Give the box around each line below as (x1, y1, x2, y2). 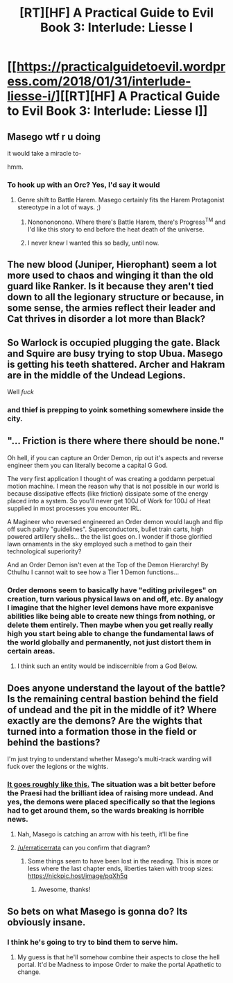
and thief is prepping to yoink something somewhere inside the (7, 405, 224, 415)
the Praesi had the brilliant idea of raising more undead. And (7, 788, 214, 797)
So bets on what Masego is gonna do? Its (7, 905, 188, 917)
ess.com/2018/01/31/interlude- (7, 74, 191, 90)
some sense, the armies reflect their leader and (7, 302, 216, 314)
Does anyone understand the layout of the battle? (7, 682, 226, 694)
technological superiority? (7, 547, 82, 555)
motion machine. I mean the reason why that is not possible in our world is (7, 482, 220, 490)
